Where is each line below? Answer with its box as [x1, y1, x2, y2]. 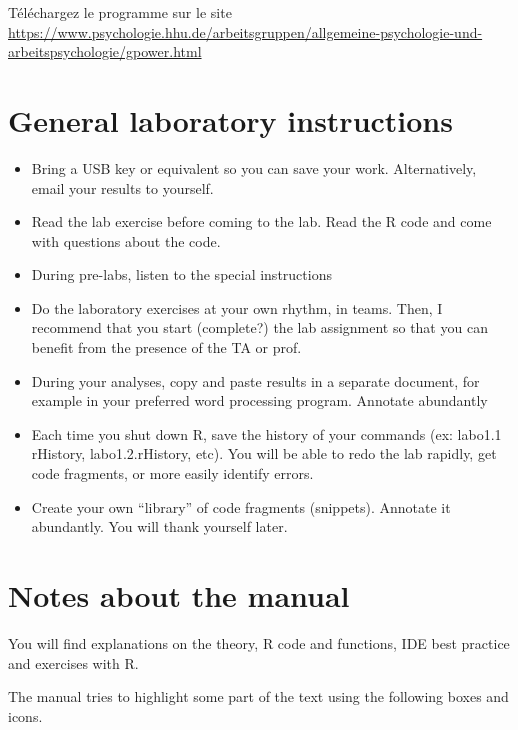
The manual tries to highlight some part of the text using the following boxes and [8, 686, 509, 707]
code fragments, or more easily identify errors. [31, 463, 314, 484]
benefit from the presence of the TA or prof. [31, 337, 302, 358]
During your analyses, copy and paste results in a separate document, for [31, 370, 480, 391]
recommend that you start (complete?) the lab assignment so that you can [31, 317, 488, 338]
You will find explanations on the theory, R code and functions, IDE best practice [8, 632, 510, 653]
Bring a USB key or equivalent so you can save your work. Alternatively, [31, 157, 477, 178]
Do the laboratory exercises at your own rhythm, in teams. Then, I [31, 297, 443, 318]
